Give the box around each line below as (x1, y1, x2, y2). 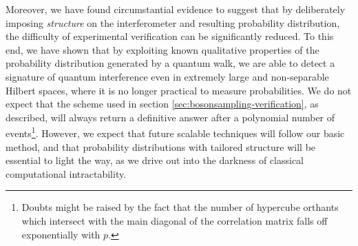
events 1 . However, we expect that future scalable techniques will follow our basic (6, 124, 345, 140)
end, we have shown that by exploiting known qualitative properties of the (6, 42, 319, 57)
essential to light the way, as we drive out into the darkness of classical (6, 153, 304, 167)
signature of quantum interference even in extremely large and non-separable (6, 69, 329, 83)
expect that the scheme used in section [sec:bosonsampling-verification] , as (6, 96, 319, 111)
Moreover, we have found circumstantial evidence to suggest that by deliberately (6, 2, 346, 16)
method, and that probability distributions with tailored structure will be (6, 139, 316, 154)
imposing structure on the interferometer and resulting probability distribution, (6, 15, 340, 30)
